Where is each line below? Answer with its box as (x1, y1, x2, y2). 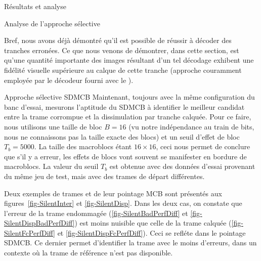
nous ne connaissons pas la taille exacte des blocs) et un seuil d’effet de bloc (4, 131, 240, 142)
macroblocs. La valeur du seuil (4, 161, 99, 171)
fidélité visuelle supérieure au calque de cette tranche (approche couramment (4, 64, 242, 75)
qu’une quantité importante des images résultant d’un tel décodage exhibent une (4, 55, 254, 65)
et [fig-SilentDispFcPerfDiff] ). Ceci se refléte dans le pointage (57, 227, 246, 238)
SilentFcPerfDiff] (4, 227, 55, 238)
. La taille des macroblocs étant (34, 141, 132, 152)
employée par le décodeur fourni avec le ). (4, 74, 134, 85)
